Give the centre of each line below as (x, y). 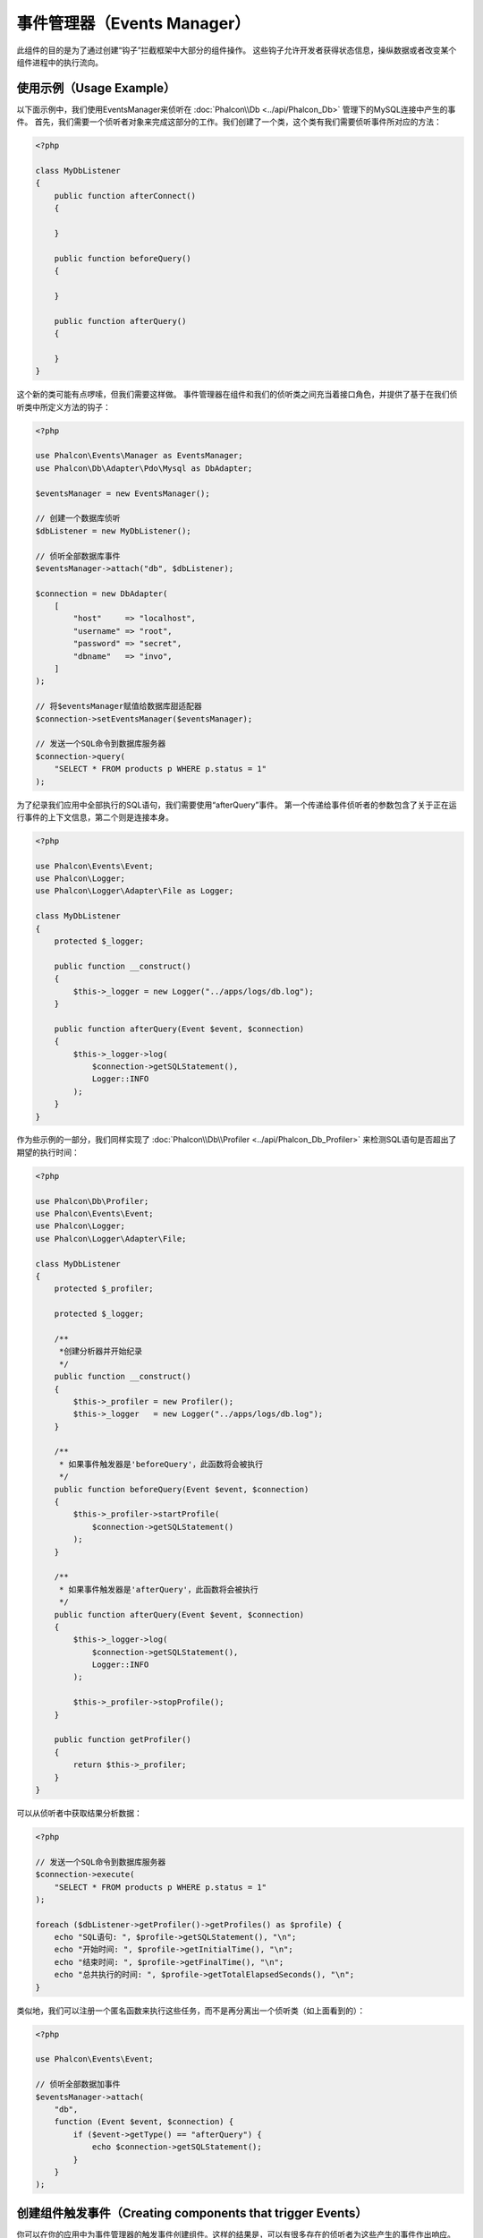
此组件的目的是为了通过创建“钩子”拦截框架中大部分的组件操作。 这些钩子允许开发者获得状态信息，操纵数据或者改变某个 (237, 50)
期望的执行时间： (48, 1152)
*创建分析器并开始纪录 (101, 1351)
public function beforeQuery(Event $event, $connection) (182, 1489)
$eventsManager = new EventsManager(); (123, 493)
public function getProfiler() (123, 1740)
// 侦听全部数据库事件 (78, 556)
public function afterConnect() (125, 196)
